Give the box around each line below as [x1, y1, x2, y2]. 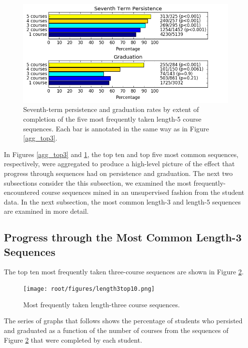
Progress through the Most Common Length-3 [4, 230, 242, 245]
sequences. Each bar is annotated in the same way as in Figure [23, 123, 209, 133]
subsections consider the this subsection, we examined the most [4, 177, 191, 188]
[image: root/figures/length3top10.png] [23, 285, 155, 293]
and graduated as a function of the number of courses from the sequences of [4, 325, 229, 335]
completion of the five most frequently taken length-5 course [23, 113, 202, 124]
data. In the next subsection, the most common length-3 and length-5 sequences [4, 196, 241, 206]
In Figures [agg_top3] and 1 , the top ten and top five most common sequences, [4, 149, 239, 159]
